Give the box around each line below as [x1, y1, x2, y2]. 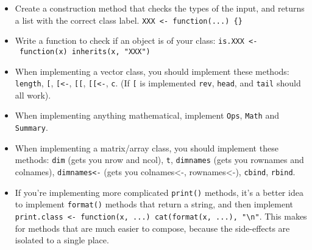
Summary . [15, 121, 48, 134]
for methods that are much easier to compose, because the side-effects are [15, 221, 290, 234]
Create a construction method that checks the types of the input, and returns [15, 2, 305, 14]
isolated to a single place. [15, 234, 109, 246]
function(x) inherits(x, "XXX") [19, 47, 151, 56]
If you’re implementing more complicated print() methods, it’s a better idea [15, 186, 303, 198]
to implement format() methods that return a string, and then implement [15, 198, 293, 210]
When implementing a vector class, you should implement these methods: [15, 64, 289, 77]
